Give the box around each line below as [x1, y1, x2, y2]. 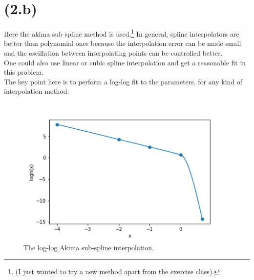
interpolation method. [4, 86, 69, 96]
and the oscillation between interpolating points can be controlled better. [4, 47, 223, 58]
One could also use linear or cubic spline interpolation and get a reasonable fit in [4, 57, 246, 67]
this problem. [4, 67, 44, 77]
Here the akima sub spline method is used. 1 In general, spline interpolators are [4, 27, 239, 39]
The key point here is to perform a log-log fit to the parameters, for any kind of [4, 76, 243, 86]
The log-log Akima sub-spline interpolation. [23, 242, 154, 253]
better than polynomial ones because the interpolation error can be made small [4, 38, 241, 48]
